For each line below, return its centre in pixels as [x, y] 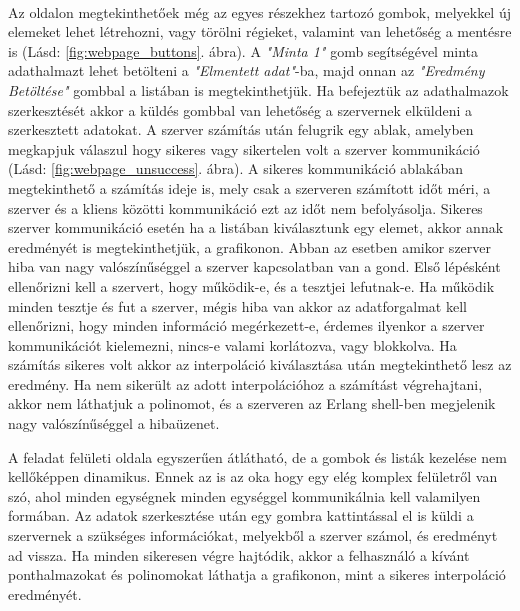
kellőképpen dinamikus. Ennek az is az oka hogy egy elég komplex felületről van [253, 476]
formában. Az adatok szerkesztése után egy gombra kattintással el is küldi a [241, 515]
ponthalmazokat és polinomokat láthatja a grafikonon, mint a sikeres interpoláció [257, 574]
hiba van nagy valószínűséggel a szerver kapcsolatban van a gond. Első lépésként [254, 266]
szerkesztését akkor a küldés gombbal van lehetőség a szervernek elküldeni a [240, 109]
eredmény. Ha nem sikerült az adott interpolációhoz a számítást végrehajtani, [245, 383]
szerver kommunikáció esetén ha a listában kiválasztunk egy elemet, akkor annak [256, 227]
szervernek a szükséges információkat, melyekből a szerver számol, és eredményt [253, 535]
